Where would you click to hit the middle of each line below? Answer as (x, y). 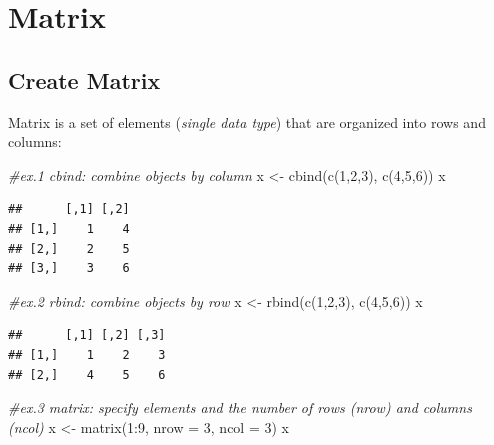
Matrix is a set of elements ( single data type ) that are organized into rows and (247, 121)
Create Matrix (84, 79)
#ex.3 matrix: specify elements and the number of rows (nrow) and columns (240, 407)
